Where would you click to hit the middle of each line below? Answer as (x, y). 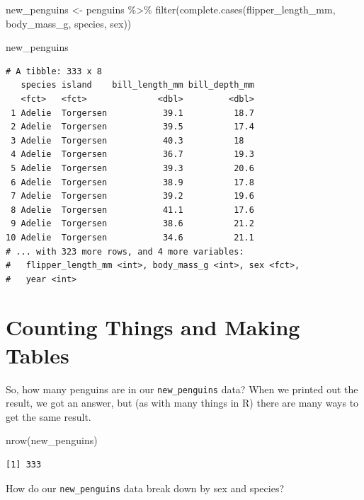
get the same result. (49, 416)
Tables (38, 355)
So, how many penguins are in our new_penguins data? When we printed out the (182, 389)
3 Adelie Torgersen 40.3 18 (127, 140)
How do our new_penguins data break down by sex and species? (145, 488)
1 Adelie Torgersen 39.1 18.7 (132, 113)
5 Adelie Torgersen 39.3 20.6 (132, 168)
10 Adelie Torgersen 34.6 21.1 (130, 237)
